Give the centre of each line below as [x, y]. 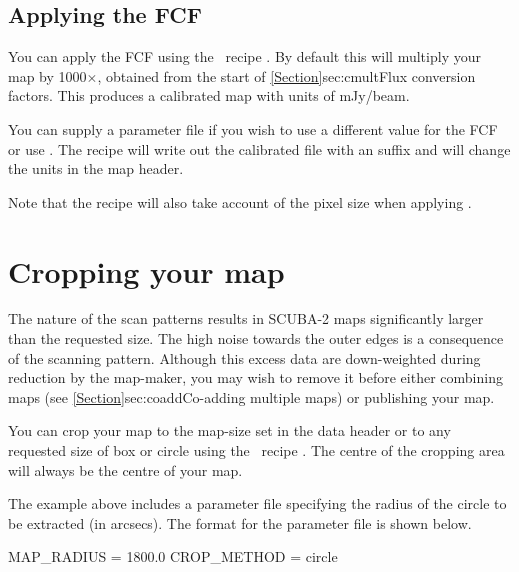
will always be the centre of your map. [125, 469]
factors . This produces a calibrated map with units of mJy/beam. [209, 95]
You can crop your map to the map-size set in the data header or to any [229, 430]
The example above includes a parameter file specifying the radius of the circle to [257, 503]
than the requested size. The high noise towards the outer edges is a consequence [256, 338]
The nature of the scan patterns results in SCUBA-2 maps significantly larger [246, 318]
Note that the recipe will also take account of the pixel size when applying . [240, 201]
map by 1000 [47, 75]
